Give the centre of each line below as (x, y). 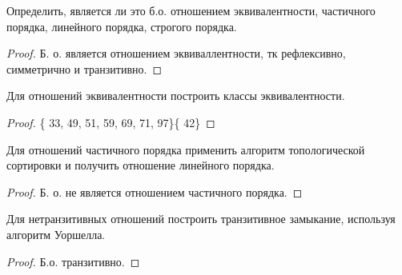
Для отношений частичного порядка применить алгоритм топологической (186, 149)
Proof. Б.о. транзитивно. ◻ (73, 261)
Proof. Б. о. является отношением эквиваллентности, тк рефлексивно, (176, 53)
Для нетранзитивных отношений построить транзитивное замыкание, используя (201, 219)
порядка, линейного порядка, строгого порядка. (122, 26)
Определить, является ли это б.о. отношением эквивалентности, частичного (191, 10)
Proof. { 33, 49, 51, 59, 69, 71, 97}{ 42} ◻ (111, 122)
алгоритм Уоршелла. (56, 234)
